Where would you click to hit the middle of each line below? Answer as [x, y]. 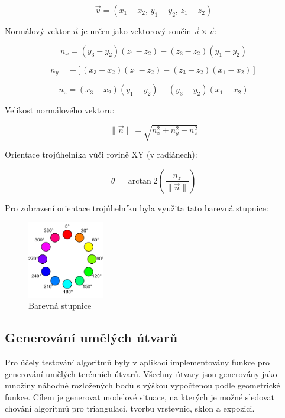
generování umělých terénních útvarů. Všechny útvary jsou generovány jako [141, 373]
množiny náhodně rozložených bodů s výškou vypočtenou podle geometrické [142, 385]
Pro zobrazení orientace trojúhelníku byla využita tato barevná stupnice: [137, 208]
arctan [140, 181]
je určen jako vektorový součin [136, 31]
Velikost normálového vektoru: [60, 110]
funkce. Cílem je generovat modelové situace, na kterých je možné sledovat [140, 396]
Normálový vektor [38, 31]
